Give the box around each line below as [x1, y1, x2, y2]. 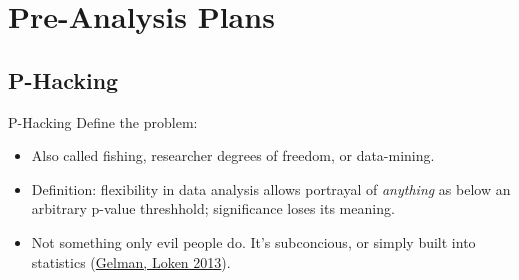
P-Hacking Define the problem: [8, 111, 198, 132]
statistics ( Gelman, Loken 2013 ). [31, 251, 231, 272]
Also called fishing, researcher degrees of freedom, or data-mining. [31, 145, 435, 166]
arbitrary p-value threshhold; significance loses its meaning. [31, 198, 395, 219]
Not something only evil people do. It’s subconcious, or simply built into [31, 231, 476, 252]
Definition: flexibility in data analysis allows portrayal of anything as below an [31, 178, 511, 199]
